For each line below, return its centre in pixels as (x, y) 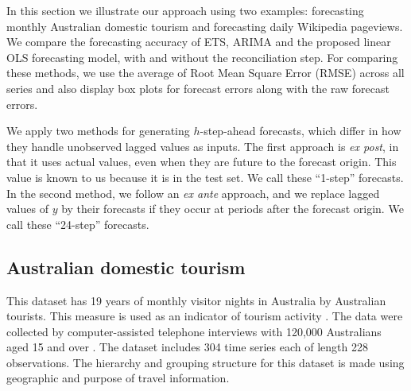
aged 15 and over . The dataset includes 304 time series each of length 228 (187, 347)
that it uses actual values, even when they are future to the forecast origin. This (202, 162)
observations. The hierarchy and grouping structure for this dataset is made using (205, 362)
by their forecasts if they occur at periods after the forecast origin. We (233, 209)
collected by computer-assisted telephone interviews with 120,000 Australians (194, 331)
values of (27, 209)
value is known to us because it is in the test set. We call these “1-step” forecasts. (205, 177)
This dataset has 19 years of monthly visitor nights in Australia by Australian (196, 300)
